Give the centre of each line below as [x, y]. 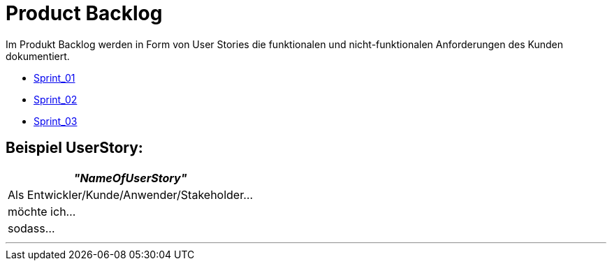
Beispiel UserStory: [74, 148]
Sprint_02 [56, 99]
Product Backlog [84, 13]
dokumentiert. [38, 56]
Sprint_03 [56, 121]
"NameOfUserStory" [130, 178]
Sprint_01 [54, 77]
